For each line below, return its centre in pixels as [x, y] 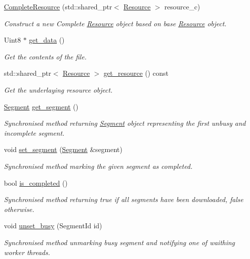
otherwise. [19, 209]
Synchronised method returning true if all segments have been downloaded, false [124, 199]
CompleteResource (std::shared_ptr [58, 6]
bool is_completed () [36, 182]
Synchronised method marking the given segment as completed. [98, 166]
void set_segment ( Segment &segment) [63, 149]
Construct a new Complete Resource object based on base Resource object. [115, 23]
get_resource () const [136, 73]
